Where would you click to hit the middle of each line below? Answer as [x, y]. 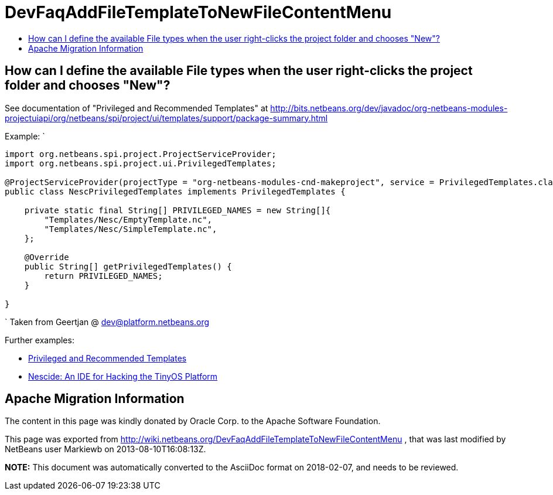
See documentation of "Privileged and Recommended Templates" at [136, 108]
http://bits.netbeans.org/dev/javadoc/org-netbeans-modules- [389, 108]
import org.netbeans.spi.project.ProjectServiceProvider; [141, 154]
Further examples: [40, 340]
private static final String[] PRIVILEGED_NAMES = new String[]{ [177, 210]
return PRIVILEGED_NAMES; [103, 276]
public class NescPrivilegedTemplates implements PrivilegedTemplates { [175, 191]
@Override [47, 257]
